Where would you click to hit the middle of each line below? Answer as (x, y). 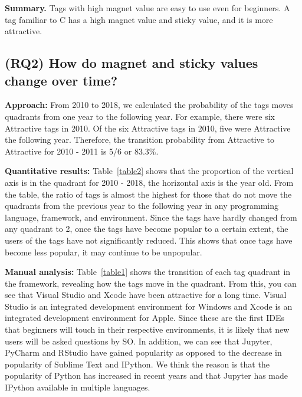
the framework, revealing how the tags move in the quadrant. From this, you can (151, 283)
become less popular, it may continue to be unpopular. (104, 252)
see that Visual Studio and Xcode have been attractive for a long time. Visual (146, 295)
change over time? (61, 80)
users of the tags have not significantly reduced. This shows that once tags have (149, 240)
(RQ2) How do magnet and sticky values (132, 63)
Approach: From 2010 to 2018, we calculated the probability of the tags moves (149, 105)
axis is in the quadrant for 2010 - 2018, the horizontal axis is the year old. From (149, 182)
